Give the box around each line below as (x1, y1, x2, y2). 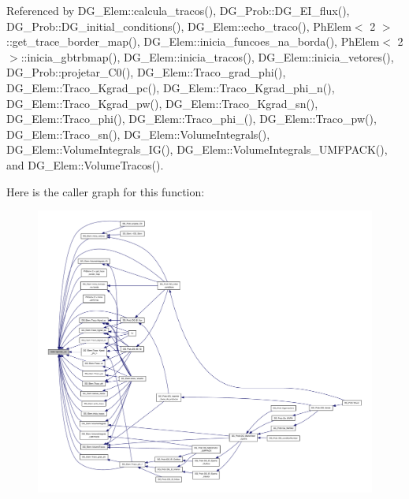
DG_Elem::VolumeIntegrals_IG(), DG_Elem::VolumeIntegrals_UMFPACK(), (6, 141, 388, 158)
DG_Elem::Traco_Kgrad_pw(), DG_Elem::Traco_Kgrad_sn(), (6, 95, 318, 111)
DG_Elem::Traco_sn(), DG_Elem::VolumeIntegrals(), (6, 125, 270, 142)
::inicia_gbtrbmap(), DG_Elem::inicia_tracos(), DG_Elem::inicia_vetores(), (20, 48, 394, 65)
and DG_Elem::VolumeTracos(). (6, 156, 164, 173)
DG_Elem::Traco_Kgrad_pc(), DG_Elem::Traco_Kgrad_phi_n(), (6, 79, 335, 95)
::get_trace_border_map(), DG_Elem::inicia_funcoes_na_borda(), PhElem (6, 33, 380, 50)
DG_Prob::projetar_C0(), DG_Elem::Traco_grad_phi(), (6, 64, 286, 80)
